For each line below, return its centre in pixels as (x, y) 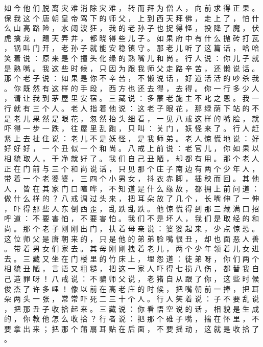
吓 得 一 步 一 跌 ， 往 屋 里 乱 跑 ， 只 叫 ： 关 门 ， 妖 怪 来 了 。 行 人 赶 (132, 128)
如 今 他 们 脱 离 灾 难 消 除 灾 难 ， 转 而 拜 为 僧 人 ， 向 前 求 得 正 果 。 (132, 8)
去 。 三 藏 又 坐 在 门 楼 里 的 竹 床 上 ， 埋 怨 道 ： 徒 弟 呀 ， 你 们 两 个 (132, 258)
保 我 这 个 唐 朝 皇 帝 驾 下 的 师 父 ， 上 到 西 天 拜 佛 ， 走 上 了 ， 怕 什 (132, 18)
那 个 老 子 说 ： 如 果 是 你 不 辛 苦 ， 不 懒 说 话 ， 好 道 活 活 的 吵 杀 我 (132, 78)
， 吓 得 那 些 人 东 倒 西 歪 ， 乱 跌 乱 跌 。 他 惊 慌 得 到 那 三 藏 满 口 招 (132, 208)
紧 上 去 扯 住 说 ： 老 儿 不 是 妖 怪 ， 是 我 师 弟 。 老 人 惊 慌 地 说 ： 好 (132, 138)
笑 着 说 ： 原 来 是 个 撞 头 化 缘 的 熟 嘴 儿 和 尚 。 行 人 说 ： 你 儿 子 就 (132, 58)
